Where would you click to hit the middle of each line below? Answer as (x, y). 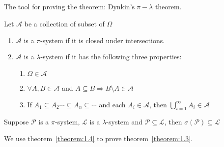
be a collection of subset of (64, 24)
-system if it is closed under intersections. (103, 40)
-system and (124, 122)
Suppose (16, 122)
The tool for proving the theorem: (55, 6)
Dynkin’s (121, 7)
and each (112, 104)
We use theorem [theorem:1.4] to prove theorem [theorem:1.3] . (98, 138)
